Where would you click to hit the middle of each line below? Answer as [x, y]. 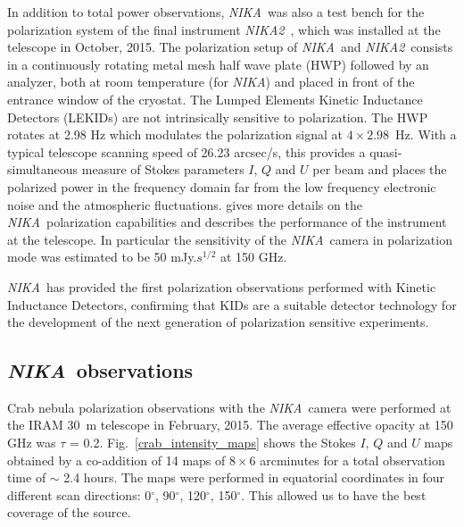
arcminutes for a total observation [352, 460]
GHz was [32, 443]
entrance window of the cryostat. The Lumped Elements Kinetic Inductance [215, 99]
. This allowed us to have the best [334, 494]
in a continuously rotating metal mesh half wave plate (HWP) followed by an [218, 64]
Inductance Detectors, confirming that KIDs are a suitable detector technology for [232, 304]
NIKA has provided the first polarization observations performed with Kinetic [222, 286]
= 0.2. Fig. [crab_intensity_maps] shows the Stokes [213, 443]
